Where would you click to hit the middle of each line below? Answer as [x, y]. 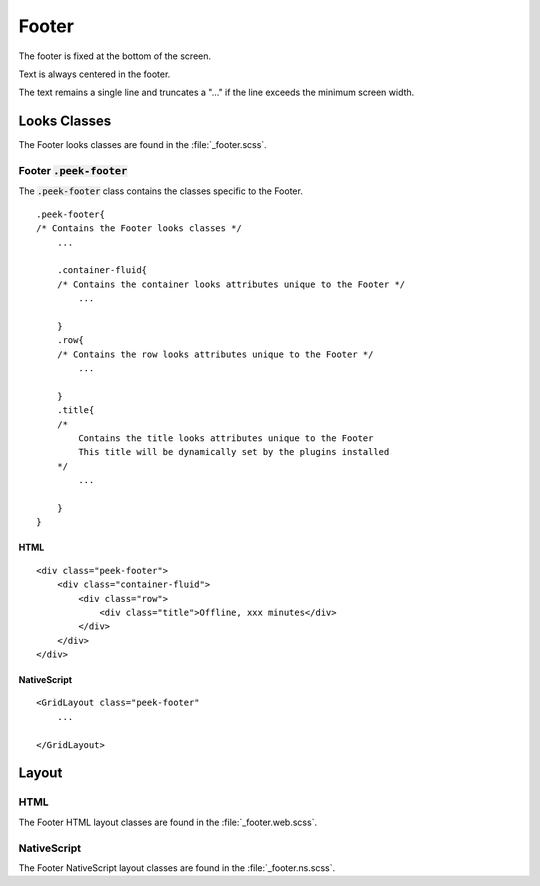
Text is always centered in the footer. [94, 74]
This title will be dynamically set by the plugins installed [234, 452]
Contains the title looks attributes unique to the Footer [226, 438]
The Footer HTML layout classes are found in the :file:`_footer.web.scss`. [168, 822]
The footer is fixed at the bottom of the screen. [115, 56]
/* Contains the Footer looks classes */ [139, 228]
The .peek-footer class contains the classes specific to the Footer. [161, 191]
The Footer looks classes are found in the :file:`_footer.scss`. [142, 145]
